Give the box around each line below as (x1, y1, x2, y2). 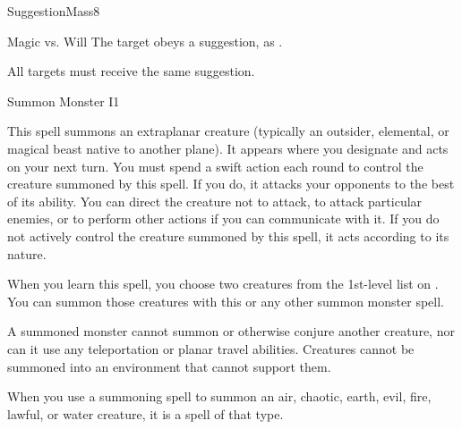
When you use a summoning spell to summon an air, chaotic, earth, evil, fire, (7, 387, 432, 406)
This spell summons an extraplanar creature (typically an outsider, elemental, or (7, 122, 449, 140)
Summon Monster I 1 (7, 91, 120, 110)
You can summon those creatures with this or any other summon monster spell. (7, 291, 444, 310)
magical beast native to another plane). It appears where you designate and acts (7, 139, 449, 157)
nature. (7, 244, 47, 263)
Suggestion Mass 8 (7, 2, 100, 20)
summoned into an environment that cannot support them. (7, 357, 331, 375)
